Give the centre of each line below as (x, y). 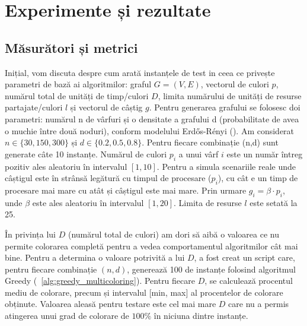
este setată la (274, 202)
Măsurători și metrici (71, 47)
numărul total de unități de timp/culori (77, 95)
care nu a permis (259, 304)
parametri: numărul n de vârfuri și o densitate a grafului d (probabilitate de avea (152, 118)
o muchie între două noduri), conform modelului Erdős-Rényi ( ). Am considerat (150, 130)
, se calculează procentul (249, 281)
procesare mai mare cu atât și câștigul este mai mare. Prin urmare (126, 190)
